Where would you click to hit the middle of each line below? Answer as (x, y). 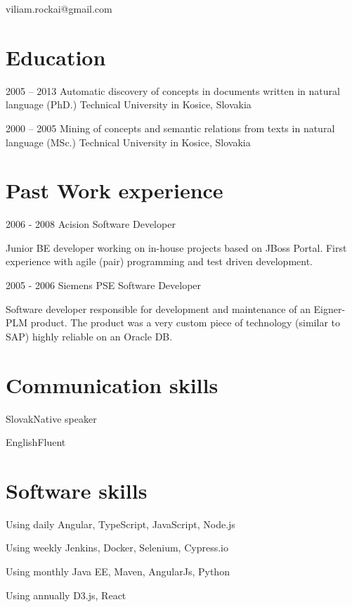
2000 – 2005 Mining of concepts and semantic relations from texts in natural (170, 128)
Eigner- (330, 308)
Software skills (77, 490)
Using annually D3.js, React (66, 595)
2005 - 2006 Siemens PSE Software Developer (104, 285)
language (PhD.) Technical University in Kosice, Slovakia (129, 104)
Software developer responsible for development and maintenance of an (158, 308)
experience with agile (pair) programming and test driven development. (159, 261)
